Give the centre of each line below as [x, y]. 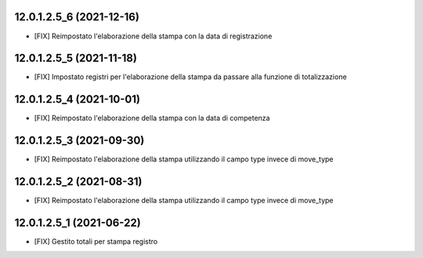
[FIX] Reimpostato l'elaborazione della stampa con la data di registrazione [153, 36]
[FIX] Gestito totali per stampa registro [96, 242]
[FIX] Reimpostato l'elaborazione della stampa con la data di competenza [152, 118]
